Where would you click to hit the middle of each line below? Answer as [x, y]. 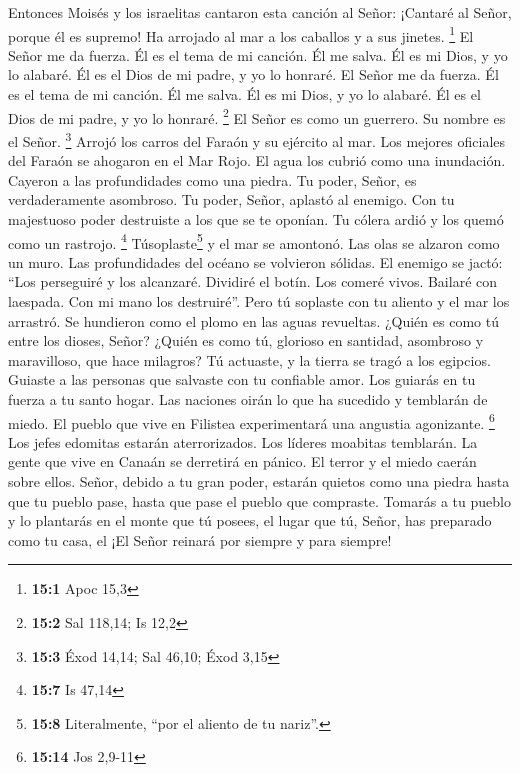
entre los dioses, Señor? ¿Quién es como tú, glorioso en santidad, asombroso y [246, 340]
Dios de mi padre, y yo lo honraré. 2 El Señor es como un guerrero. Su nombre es [257, 116]
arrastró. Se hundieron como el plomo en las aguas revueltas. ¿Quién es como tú [253, 320]
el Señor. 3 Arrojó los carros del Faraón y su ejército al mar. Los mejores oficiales [257, 139]
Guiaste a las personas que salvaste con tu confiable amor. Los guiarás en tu [242, 379]
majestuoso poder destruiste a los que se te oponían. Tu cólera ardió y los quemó [256, 218]
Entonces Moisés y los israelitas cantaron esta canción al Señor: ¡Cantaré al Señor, [260, 12]
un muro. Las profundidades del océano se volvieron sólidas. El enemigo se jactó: [255, 261]
